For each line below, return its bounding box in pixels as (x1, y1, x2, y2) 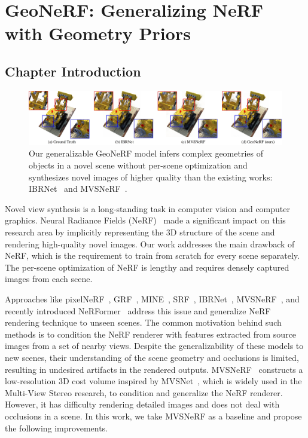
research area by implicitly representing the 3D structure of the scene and (5, 226, 275, 238)
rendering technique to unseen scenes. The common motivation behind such (5, 316, 282, 329)
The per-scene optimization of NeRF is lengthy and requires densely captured (5, 261, 289, 273)
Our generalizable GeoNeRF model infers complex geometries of (29, 147, 263, 160)
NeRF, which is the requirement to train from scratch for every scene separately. (5, 249, 300, 262)
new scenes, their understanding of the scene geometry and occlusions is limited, (5, 351, 299, 363)
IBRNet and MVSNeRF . (29, 182, 127, 195)
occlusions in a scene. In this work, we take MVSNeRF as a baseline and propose (5, 409, 302, 422)
